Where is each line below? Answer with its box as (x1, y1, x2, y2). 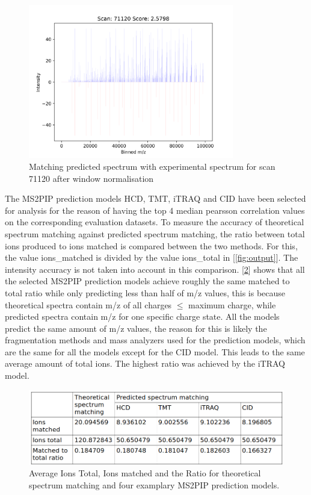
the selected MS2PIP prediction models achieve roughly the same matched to (5, 275, 290, 287)
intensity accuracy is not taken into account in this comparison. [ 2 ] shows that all (5, 263, 305, 275)
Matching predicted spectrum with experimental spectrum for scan (29, 160, 276, 172)
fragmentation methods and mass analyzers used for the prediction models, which (5, 334, 306, 346)
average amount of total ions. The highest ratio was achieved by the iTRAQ (5, 357, 285, 370)
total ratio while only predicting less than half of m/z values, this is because (5, 286, 286, 299)
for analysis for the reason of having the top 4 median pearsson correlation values (5, 204, 305, 216)
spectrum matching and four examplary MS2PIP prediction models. (29, 478, 280, 491)
